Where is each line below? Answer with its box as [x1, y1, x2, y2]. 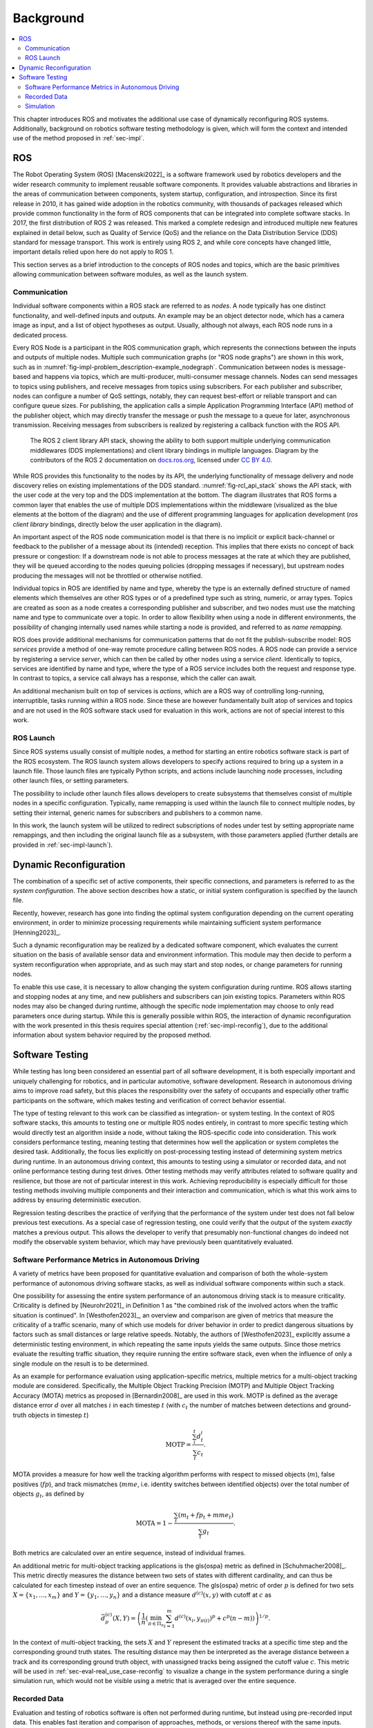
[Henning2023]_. [12, 928, 61, 937]
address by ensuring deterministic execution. [12, 1196, 142, 1204]
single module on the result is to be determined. [12, 1359, 149, 1368]
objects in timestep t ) [28, 1411, 89, 1419]
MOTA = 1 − [135, 1519, 173, 1527]
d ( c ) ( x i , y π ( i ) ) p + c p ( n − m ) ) [174, 1613, 256, 1624]
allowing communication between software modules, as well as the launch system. [12, 270, 249, 279]
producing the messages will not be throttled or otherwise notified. [12, 571, 203, 580]
